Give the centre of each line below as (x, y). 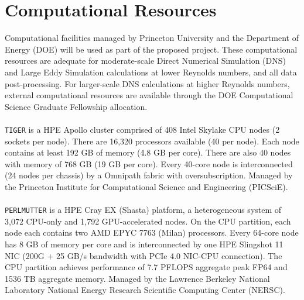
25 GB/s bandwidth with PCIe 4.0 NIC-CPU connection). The (169, 255)
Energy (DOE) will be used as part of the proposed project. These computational (151, 49)
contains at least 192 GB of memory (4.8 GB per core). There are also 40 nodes (148, 152)
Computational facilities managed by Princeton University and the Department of (152, 38)
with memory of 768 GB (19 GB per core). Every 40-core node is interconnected (149, 163)
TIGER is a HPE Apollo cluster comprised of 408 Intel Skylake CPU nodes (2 (142, 129)
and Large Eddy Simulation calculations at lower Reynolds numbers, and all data (151, 72)
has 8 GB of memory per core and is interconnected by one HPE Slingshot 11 (144, 244)
